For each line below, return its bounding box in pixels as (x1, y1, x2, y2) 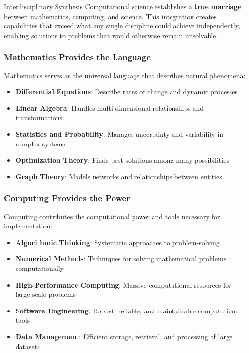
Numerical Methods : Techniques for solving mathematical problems (15, 253, 227, 264)
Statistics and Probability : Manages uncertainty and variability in (15, 128, 224, 139)
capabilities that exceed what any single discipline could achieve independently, (4, 21, 240, 31)
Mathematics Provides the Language (4, 51, 151, 63)
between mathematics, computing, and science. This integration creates (4, 11, 217, 21)
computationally (15, 263, 64, 273)
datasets (15, 341, 40, 351)
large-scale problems (15, 289, 76, 299)
